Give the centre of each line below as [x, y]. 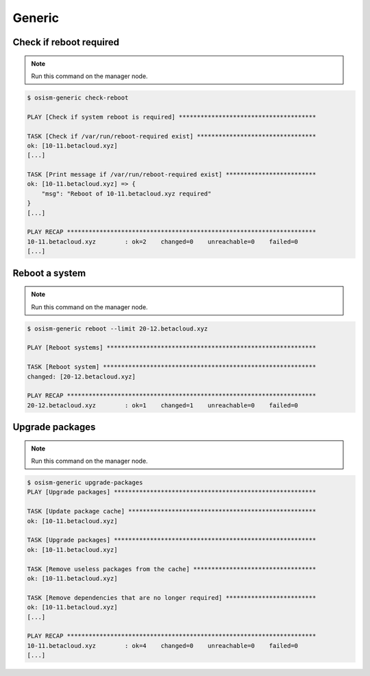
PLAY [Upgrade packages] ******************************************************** [172, 492]
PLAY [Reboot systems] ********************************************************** [172, 348]
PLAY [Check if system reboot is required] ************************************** [172, 117]
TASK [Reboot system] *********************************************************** [172, 367]
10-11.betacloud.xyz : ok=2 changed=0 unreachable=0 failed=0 [162, 241]
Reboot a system [49, 273]
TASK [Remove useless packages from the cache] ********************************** [172, 569]
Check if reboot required [66, 42]
